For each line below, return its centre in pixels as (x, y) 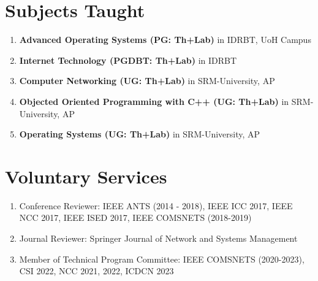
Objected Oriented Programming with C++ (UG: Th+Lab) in (154, 101)
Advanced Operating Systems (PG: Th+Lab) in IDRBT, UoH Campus (165, 40)
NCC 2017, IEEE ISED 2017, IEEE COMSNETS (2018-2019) (135, 217)
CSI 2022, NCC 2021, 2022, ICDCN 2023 (97, 271)
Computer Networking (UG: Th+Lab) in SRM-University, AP (147, 81)
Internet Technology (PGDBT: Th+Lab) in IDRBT (128, 60)
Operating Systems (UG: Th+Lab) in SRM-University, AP (140, 134)
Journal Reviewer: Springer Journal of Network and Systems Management (158, 238)
